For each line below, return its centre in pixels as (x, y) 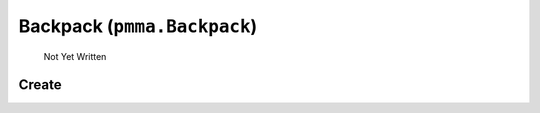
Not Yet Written (75, 56)
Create (40, 85)
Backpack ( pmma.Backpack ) (138, 26)
